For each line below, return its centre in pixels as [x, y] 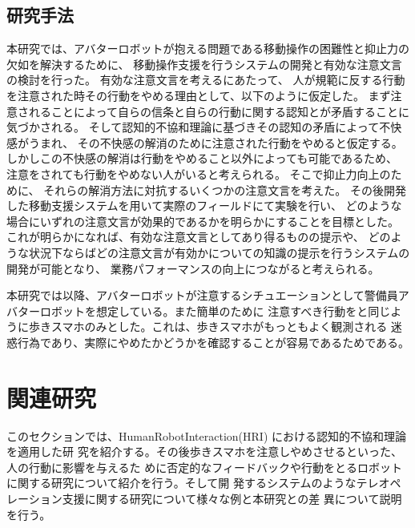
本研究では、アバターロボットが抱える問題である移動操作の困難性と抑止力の [208, 48]
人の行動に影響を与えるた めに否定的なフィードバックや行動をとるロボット [204, 467]
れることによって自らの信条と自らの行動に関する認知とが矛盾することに [219, 111]
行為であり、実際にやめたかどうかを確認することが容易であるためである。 [214, 342]
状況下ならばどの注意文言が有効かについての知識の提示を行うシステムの [219, 252]
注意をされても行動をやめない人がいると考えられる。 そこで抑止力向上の [199, 173]
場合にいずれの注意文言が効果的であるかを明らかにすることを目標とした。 [203, 221]
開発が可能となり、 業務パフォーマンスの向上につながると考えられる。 [193, 268]
